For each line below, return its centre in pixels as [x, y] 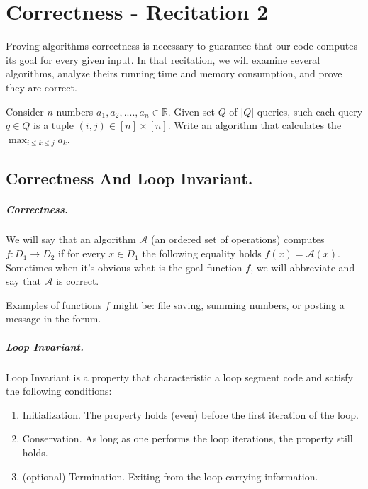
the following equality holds [202, 253]
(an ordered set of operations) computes [238, 239]
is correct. [78, 281]
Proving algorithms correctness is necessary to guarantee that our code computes [182, 46]
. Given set [191, 111]
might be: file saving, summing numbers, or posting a [229, 304]
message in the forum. [54, 319]
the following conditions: [59, 391]
